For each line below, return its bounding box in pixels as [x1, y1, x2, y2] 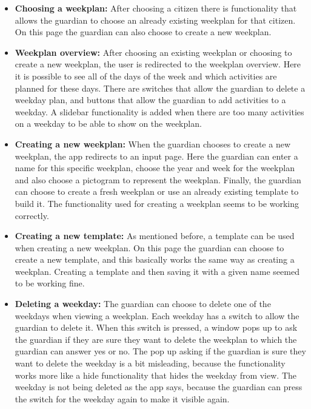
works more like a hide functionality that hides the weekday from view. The [15, 368, 296, 381]
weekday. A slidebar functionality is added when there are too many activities [15, 105, 304, 118]
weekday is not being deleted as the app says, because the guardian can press [15, 380, 303, 393]
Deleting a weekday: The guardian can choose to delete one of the [15, 297, 271, 310]
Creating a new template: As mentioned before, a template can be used [15, 229, 295, 242]
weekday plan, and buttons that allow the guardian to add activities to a [15, 93, 286, 106]
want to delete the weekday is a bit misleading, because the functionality [15, 357, 286, 370]
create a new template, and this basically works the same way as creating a [15, 253, 295, 266]
